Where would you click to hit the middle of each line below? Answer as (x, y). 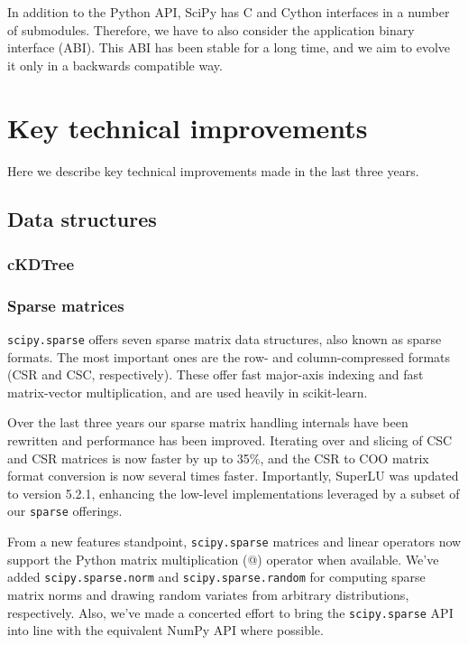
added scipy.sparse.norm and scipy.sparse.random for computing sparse (216, 577)
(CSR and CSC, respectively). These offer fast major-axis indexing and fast (216, 374)
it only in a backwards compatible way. (115, 65)
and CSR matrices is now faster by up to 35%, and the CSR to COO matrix (218, 458)
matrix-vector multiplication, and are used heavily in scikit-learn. (188, 392)
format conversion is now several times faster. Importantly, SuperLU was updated (233, 476)
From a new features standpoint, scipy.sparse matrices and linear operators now (234, 541)
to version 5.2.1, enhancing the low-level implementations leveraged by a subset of (234, 493)
